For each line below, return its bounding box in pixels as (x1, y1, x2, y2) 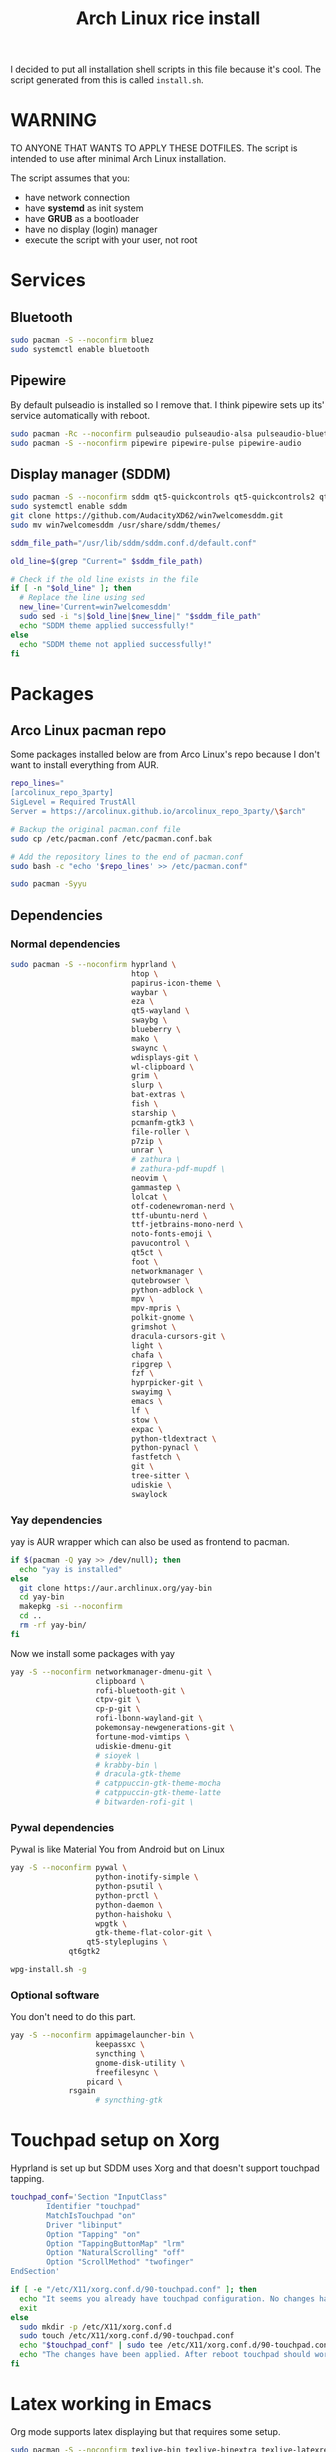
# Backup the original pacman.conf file (10, 824, 182, 834)
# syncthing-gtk (95, 2095, 163, 2106)
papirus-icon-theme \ (131, 978, 222, 988)
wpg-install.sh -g (10, 1965, 87, 1975)
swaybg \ (131, 1015, 168, 1026)
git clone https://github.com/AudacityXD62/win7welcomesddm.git (10, 511, 284, 521)
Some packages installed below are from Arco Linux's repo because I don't (10, 748, 320, 761)
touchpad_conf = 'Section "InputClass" (10, 2192, 168, 2202)
